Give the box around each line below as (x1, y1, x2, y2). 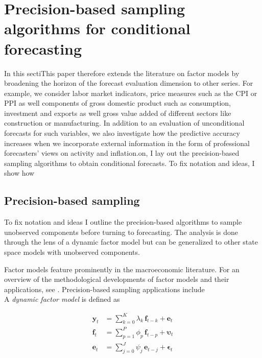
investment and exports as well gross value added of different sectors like (4, 107, 231, 118)
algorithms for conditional (4, 18, 190, 39)
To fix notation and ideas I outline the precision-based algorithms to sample (4, 217, 242, 227)
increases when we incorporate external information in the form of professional (4, 137, 250, 148)
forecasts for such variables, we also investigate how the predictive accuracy (4, 128, 240, 138)
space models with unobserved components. (4, 247, 140, 257)
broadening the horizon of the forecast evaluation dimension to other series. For (4, 78, 253, 88)
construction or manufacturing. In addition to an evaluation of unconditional (4, 117, 245, 128)
